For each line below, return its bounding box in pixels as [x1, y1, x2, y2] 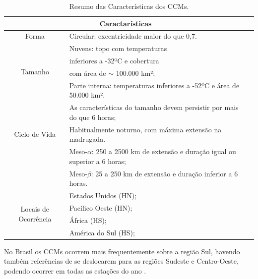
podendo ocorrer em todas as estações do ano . [4, 265, 146, 276]
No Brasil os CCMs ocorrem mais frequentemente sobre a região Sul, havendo [4, 246, 240, 256]
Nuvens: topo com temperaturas [69, 43, 167, 54]
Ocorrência [18, 214, 52, 224]
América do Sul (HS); [69, 227, 135, 237]
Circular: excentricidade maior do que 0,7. [69, 31, 197, 41]
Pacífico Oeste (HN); [69, 202, 132, 213]
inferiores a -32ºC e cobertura [69, 56, 159, 66]
